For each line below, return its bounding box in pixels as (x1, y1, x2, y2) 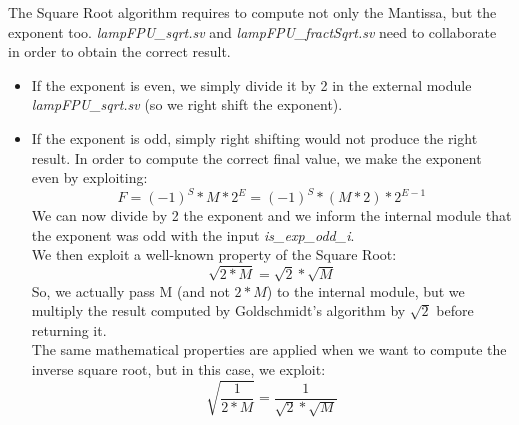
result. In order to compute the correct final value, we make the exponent (31, 147, 482, 168)
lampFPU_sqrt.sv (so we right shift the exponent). (31, 94, 343, 115)
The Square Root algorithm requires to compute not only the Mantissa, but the (8, 2, 497, 22)
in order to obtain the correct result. (8, 41, 231, 62)
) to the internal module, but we (266, 280, 465, 301)
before (436, 300, 474, 321)
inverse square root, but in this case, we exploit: (31, 358, 326, 379)
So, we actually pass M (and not (31, 280, 230, 301)
